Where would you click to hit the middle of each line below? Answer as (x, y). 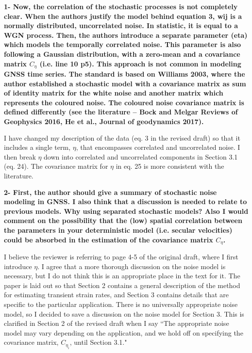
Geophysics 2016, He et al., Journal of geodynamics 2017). (104, 121)
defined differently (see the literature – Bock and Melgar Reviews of (121, 112)
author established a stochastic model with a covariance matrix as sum (125, 83)
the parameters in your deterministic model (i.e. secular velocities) (118, 230)
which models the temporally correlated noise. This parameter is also (123, 44)
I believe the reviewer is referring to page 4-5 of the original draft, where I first (121, 256)
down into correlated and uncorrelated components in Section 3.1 (141, 156)
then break (20, 156)
